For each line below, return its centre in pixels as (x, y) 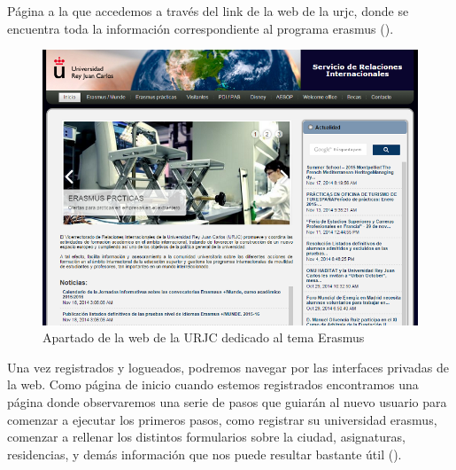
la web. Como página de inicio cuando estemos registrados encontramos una (213, 384)
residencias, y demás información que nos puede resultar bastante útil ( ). (205, 454)
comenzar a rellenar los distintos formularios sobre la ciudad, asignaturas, (206, 437)
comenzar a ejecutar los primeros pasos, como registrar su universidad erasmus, (222, 419)
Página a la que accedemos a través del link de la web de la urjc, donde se (208, 11)
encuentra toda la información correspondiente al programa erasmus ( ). (201, 28)
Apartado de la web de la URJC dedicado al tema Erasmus (204, 337)
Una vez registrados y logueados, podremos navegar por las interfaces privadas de (228, 367)
